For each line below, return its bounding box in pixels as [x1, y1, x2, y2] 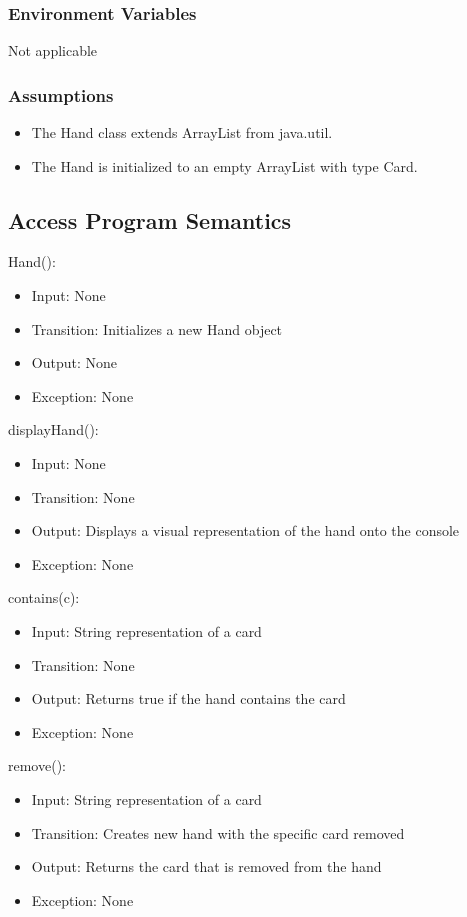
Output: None [31, 352, 117, 373]
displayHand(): [8, 419, 99, 440]
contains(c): [8, 587, 80, 608]
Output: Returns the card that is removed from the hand [31, 856, 382, 877]
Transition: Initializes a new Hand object [31, 318, 283, 339]
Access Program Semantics [8, 204, 292, 235]
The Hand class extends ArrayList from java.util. [31, 122, 333, 143]
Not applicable [8, 40, 98, 61]
